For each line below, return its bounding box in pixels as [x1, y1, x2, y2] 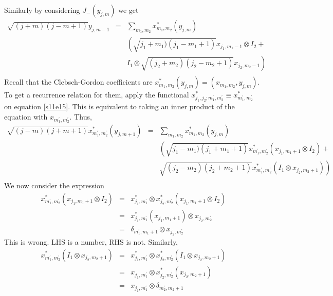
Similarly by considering [4, 5, 80, 15]
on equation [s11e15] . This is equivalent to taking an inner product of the [4, 101, 235, 112]
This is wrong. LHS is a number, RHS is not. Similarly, [4, 236, 178, 247]
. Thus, [69, 111, 92, 122]
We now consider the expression [4, 180, 104, 191]
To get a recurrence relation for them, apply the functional [4, 89, 189, 100]
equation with [4, 111, 48, 122]
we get [118, 5, 139, 15]
